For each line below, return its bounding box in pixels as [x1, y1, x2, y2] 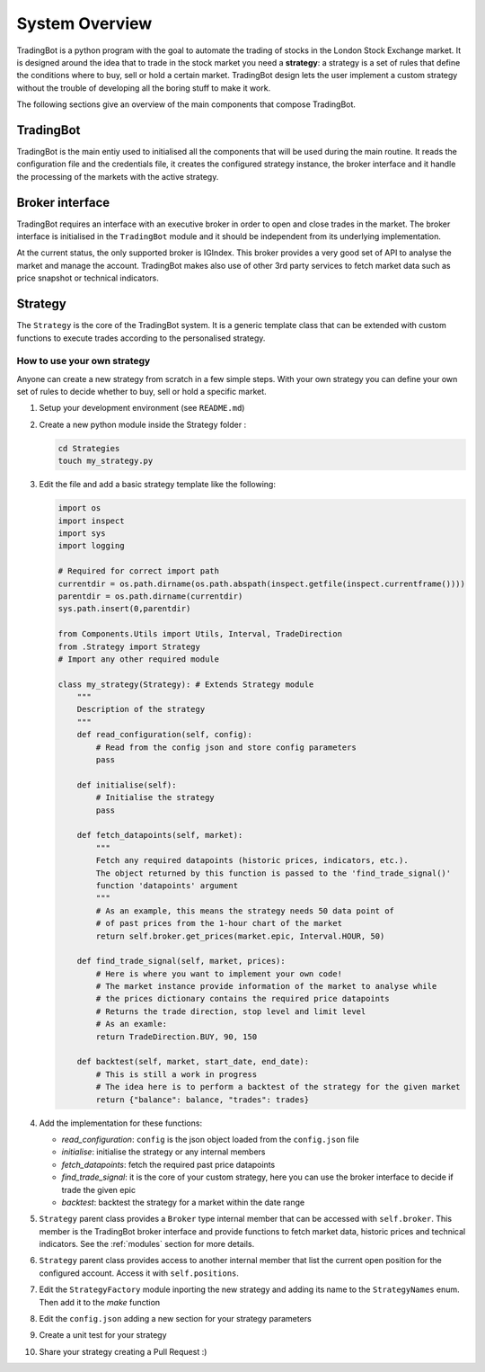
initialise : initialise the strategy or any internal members [61, 1146, 266, 1157]
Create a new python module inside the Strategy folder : [39, 419, 247, 430]
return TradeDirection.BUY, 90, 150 [95, 1031, 258, 1042]
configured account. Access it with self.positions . [39, 1268, 240, 1278]
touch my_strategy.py [57, 456, 154, 467]
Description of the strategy [76, 704, 206, 715]
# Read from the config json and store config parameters [95, 742, 357, 753]
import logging [57, 540, 125, 551]
